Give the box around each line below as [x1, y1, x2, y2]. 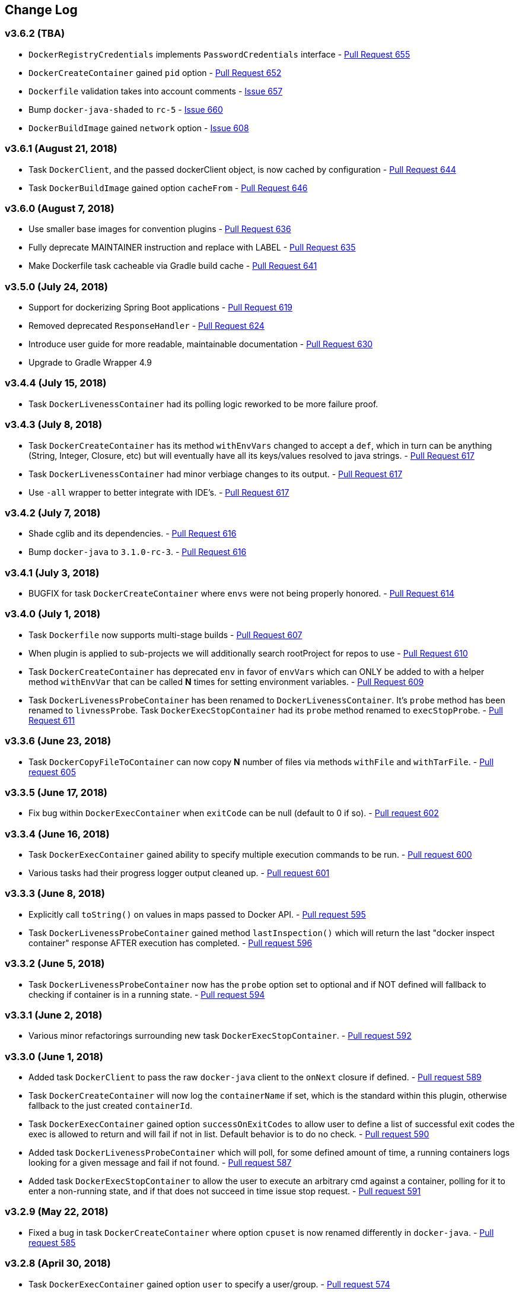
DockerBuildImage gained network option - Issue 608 [28, 122, 249, 133]
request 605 [28, 766, 76, 777]
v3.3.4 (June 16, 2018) [5, 827, 110, 840]
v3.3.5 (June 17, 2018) [5, 786, 108, 798]
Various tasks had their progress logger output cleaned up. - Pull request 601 [28, 868, 330, 878]
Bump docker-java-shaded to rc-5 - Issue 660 [28, 104, 223, 115]
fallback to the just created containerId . [28, 1100, 193, 1111]
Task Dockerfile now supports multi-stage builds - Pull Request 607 [28, 629, 303, 640]
